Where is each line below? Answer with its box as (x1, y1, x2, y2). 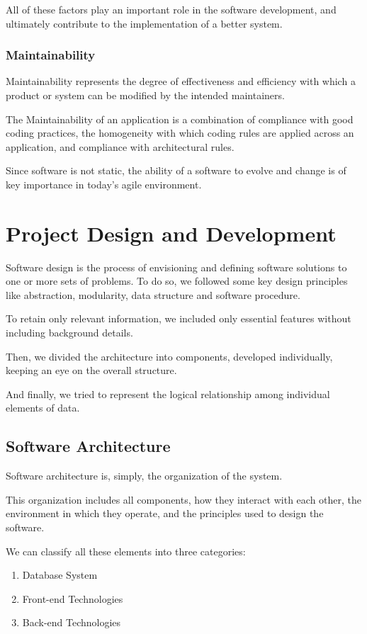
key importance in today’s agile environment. (6, 176, 202, 191)
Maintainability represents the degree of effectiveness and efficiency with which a (6, 74, 356, 89)
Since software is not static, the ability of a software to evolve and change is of (6, 163, 346, 178)
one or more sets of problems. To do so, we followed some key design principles (6, 273, 348, 288)
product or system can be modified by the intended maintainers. (6, 88, 285, 102)
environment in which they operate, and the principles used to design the (6, 506, 324, 521)
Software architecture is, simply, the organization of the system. (6, 468, 283, 483)
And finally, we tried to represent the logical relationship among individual (6, 386, 330, 401)
